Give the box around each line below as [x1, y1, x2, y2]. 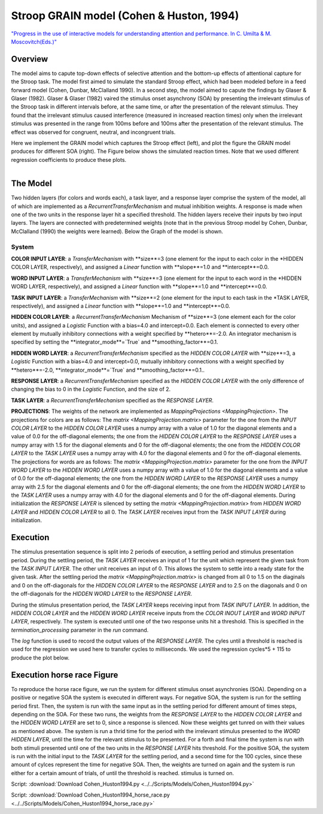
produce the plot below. [11, 654, 70, 661]
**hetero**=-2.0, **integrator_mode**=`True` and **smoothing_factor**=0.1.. [11, 366, 205, 373]
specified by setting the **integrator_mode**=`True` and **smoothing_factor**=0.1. [11, 339, 218, 346]
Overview [11, 54, 48, 64]
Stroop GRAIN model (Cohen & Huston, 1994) [11, 9, 239, 22]
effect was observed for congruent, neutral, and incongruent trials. [11, 128, 176, 135]
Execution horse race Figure [11, 670, 118, 680]
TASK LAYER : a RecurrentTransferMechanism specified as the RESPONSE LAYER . [11, 396, 214, 404]
